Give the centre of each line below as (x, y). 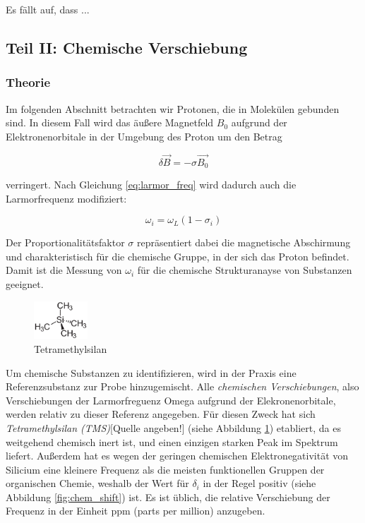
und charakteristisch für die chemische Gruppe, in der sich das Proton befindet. (178, 256)
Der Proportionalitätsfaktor (65, 242)
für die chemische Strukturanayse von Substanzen (245, 270)
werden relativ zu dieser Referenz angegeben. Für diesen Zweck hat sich (161, 414)
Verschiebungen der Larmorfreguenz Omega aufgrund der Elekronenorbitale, (171, 400)
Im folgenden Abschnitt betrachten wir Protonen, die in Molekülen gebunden (173, 108)
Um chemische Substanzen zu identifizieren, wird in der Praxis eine (151, 372)
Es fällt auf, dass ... (48, 9)
